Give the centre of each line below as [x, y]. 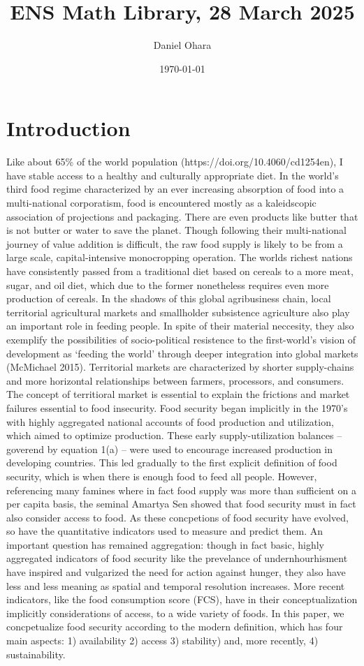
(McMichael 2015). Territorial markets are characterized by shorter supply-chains [180, 367]
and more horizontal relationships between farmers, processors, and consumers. [175, 380]
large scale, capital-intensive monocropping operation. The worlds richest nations [180, 257]
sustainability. [36, 654]
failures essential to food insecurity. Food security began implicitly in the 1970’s [177, 407]
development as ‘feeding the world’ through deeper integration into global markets [182, 353]
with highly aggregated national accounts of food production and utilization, [170, 421]
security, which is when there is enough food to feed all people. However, [162, 476]
